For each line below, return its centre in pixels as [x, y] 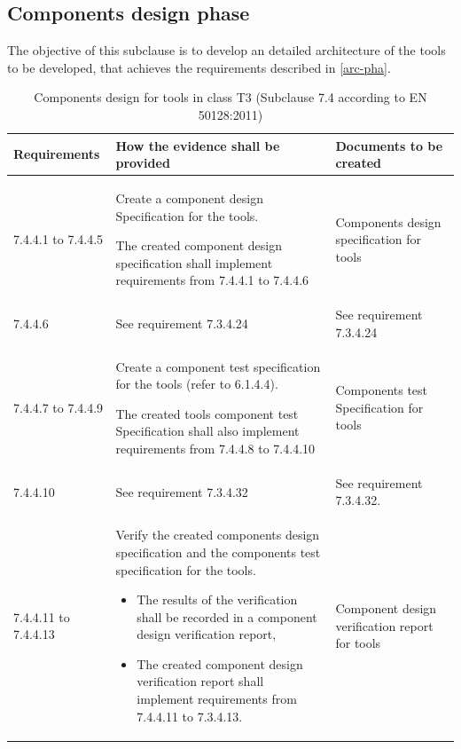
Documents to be [389, 145]
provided [143, 163]
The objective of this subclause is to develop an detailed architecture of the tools [227, 50]
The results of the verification [217, 599]
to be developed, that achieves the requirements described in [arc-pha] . [199, 67]
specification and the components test [218, 552]
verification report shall [200, 681]
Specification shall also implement [207, 431]
